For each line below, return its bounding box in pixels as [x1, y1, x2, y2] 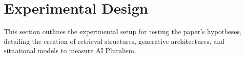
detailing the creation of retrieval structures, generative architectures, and [4, 36, 225, 46]
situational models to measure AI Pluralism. [4, 45, 136, 56]
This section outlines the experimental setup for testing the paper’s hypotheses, [4, 26, 242, 37]
